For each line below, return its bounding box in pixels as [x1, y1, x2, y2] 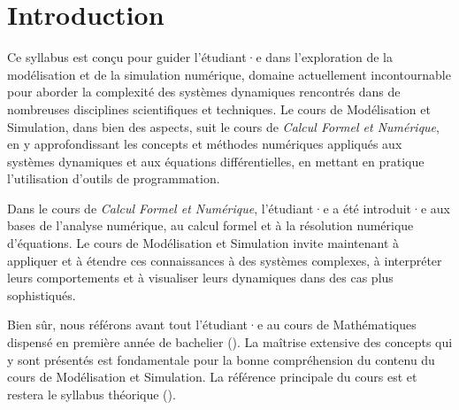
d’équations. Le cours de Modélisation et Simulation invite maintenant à [7, 234, 400, 252]
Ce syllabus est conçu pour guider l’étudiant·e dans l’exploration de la [7, 48, 394, 66]
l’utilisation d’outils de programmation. [7, 169, 220, 188]
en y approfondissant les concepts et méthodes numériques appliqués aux [7, 135, 402, 153]
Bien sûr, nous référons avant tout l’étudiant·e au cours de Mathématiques [7, 315, 417, 334]
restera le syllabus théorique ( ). [7, 384, 176, 403]
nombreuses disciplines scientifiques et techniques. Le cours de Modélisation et [7, 99, 431, 118]
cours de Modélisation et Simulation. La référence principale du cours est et [7, 367, 417, 386]
